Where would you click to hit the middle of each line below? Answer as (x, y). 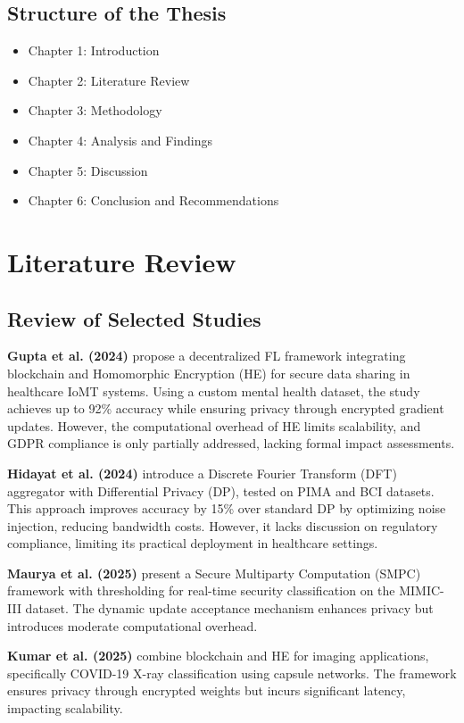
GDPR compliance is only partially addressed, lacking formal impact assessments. (231, 443)
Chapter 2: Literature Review (109, 80)
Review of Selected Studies (134, 318)
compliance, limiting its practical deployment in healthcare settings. (193, 543)
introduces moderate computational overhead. (133, 625)
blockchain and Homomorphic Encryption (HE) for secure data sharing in (209, 373)
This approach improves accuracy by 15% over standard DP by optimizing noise (227, 508)
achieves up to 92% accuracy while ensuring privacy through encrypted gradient (226, 408)
